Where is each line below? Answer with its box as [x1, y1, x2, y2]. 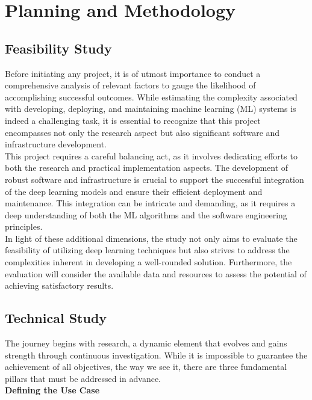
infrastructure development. [5, 138, 107, 150]
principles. [5, 220, 43, 233]
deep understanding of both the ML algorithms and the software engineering [5, 208, 287, 221]
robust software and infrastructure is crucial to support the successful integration [5, 173, 304, 185]
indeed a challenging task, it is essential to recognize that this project [5, 114, 261, 126]
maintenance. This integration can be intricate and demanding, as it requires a [5, 197, 296, 209]
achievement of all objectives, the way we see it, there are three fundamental [5, 360, 287, 373]
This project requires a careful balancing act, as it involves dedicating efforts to [5, 149, 298, 162]
